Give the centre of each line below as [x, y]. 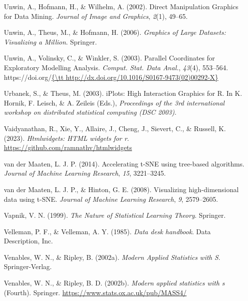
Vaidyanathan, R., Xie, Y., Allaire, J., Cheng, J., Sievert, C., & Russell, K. [115, 128]
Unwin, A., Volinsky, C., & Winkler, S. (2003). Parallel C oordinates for [109, 58]
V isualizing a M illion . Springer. [51, 41]
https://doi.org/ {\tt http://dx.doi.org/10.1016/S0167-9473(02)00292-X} [111, 77]
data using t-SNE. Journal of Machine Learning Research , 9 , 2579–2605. [111, 199]
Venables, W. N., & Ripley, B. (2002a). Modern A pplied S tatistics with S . [112, 257]
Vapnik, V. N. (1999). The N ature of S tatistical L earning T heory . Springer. [115, 215]
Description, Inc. [29, 241]
